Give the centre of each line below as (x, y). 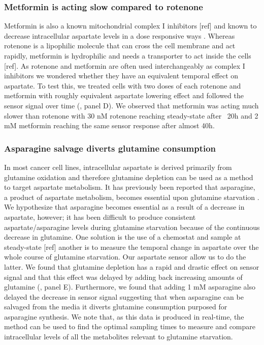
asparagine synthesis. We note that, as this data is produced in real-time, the (124, 316)
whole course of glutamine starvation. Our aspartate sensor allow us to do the (125, 257)
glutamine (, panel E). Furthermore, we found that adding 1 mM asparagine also (130, 287)
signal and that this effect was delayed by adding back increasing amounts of (123, 277)
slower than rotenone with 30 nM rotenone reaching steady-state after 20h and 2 (131, 115)
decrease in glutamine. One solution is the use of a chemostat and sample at (123, 237)
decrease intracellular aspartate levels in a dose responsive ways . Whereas (120, 35)
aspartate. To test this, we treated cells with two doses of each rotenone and (123, 85)
